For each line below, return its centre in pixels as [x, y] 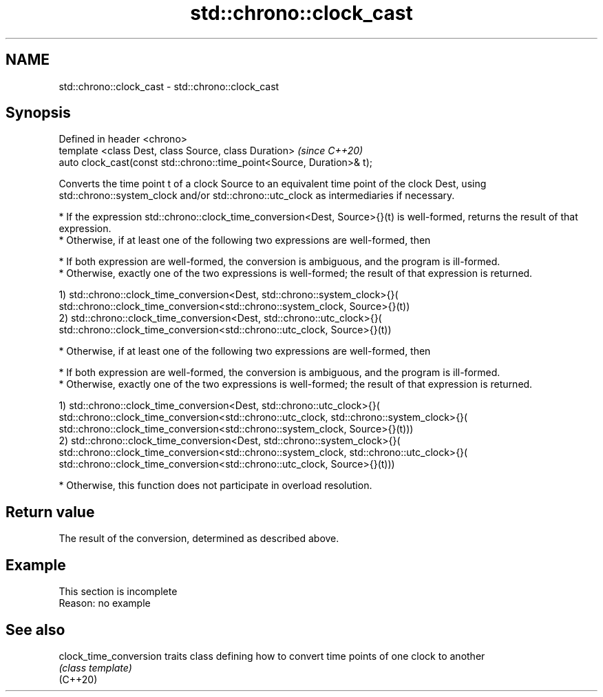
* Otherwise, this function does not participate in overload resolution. [215, 486]
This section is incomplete [118, 592]
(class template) [95, 667]
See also [35, 630]
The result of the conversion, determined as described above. [199, 539]
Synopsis [38, 113]
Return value [50, 512]
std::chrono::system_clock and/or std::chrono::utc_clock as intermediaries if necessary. [257, 196]
